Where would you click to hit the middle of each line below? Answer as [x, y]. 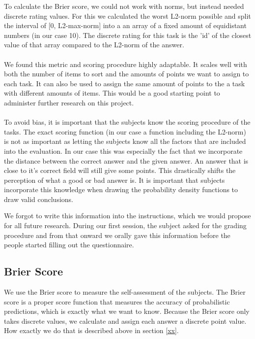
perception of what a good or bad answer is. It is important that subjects [114, 180]
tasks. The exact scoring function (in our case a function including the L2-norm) [125, 131]
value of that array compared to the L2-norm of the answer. [94, 45]
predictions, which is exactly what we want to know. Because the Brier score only [127, 311]
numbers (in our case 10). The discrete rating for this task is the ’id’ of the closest [128, 35]
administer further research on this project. [69, 102]
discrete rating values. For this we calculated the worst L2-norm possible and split [127, 16]
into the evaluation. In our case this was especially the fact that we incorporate [123, 151]
